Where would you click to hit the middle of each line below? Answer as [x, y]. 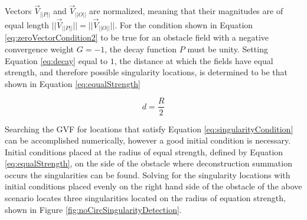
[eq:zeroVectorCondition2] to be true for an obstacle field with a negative [137, 37]
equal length [27, 24]
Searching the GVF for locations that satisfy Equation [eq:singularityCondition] [149, 129]
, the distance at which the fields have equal [194, 60]
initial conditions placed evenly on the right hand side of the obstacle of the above [153, 186]
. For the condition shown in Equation [184, 24]
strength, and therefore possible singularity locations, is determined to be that [146, 72]
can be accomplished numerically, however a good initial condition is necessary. [148, 140]
